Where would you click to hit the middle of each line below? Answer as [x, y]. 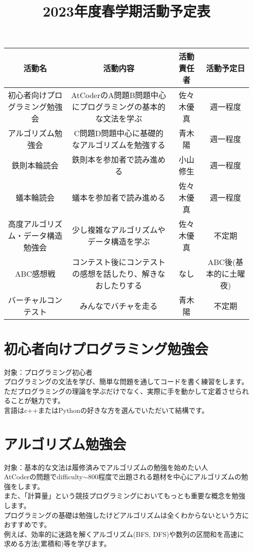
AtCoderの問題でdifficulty [44, 477]
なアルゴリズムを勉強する [119, 145]
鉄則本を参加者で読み [111, 160]
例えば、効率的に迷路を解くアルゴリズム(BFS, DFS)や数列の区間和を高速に [124, 534]
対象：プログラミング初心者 [48, 372]
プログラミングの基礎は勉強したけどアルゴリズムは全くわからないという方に [126, 515]
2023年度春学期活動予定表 [126, 11]
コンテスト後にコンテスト [118, 262]
